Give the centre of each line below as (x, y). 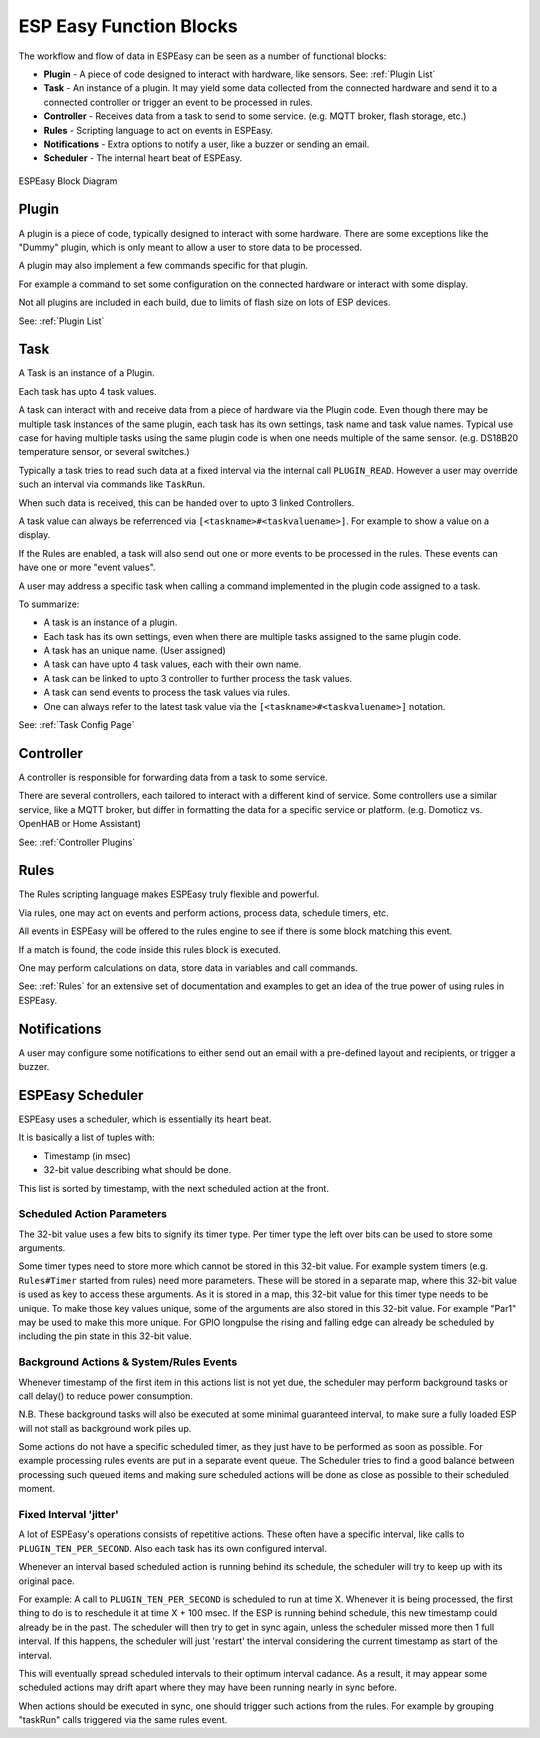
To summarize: (49, 604)
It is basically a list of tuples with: (86, 1137)
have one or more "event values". (87, 567)
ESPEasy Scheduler (81, 1095)
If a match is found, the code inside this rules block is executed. (150, 949)
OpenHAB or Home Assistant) (80, 824)
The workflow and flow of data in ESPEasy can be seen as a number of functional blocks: (202, 56)
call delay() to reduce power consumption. (106, 1396)
